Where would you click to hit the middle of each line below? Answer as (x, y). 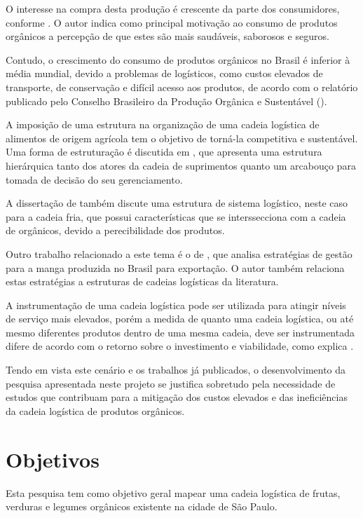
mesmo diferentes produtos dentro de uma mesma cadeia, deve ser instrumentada (180, 332)
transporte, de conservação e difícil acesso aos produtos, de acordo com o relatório (182, 87)
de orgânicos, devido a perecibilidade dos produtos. (115, 230)
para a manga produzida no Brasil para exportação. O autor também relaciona (175, 267)
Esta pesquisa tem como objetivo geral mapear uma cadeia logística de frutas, (173, 492)
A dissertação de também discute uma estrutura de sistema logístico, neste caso (177, 203)
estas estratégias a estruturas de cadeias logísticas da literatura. (142, 281)
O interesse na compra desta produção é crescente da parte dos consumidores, (173, 8)
